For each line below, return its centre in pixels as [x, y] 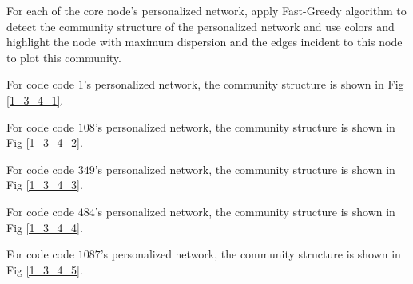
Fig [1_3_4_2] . [45, 142]
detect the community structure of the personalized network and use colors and [201, 26]
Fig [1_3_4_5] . [45, 269]
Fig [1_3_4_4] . [45, 227]
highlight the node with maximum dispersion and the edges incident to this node [205, 42]
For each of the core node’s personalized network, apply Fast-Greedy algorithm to [206, 10]
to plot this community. [64, 57]
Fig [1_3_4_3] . [45, 185]
